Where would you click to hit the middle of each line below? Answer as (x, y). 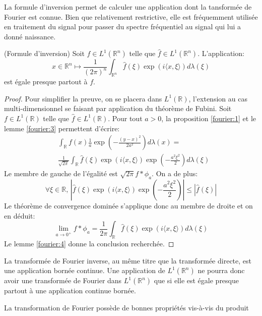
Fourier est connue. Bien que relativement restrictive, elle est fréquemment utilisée (131, 16)
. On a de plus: (175, 173)
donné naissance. (30, 36)
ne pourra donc (221, 270)
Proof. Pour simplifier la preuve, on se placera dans (83, 98)
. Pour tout (125, 118)
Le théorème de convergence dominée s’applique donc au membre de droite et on (128, 205)
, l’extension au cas (218, 98)
